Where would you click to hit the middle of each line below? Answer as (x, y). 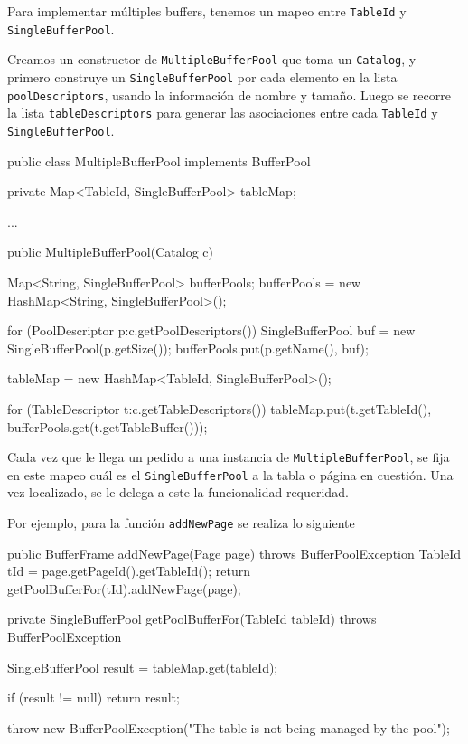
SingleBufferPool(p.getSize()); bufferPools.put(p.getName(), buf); (188, 348)
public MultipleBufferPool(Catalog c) (110, 252)
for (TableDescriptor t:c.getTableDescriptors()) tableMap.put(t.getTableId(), (220, 408)
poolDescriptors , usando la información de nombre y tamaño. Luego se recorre (229, 94)
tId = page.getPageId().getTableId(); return (129, 571)
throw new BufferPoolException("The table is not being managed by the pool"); (229, 727)
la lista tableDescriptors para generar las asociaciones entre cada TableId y (223, 113)
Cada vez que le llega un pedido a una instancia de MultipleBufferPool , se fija (229, 457)
